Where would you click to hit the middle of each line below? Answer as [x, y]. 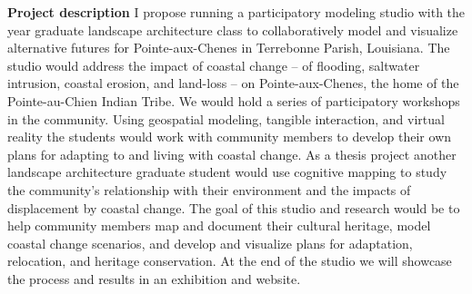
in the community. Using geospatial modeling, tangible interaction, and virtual [226, 118]
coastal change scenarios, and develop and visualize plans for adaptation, [210, 243]
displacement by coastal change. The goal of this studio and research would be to [234, 207]
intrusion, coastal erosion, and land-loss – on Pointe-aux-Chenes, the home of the [233, 83]
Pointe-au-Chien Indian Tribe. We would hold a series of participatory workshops [234, 100]
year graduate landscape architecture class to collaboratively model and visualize [233, 29]
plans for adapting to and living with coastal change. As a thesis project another [232, 154]
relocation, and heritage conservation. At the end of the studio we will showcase [230, 261]
